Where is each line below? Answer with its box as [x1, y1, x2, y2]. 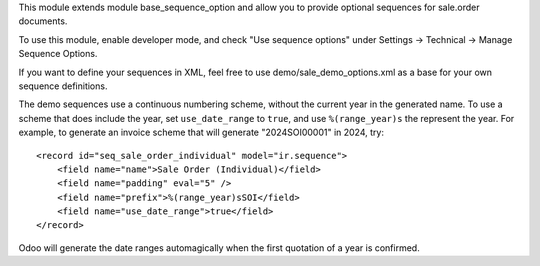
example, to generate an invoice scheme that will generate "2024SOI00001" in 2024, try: [18, 126, 385, 139]
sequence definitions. [18, 80, 108, 92]
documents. [18, 15, 68, 27]
